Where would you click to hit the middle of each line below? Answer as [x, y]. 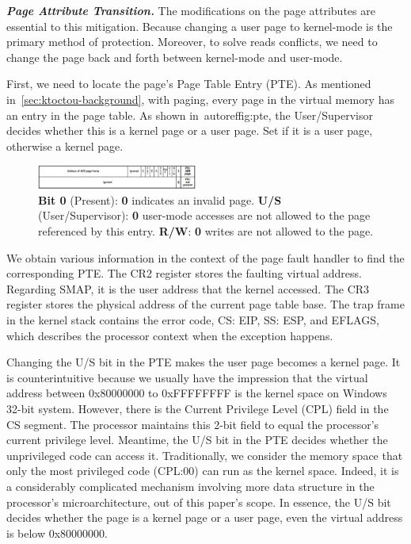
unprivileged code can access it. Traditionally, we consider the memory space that [205, 455]
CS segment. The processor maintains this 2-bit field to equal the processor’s [193, 424]
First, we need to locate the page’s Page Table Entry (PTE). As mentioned [189, 84]
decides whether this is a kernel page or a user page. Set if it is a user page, [190, 130]
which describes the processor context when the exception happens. [170, 335]
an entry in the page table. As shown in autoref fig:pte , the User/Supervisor [190, 115]
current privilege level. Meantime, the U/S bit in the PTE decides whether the [197, 440]
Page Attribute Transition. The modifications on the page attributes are [191, 10]
